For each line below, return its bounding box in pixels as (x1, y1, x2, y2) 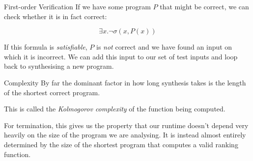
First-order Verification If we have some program (4, 1, 151, 11)
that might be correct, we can (160, 1, 249, 11)
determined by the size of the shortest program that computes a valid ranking (4, 139, 238, 149)
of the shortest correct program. (4, 87, 100, 97)
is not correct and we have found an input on (96, 42, 232, 52)
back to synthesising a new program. (4, 61, 114, 71)
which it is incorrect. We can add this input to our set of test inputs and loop (4, 51, 238, 61)
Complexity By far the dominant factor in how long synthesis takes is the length (4, 77, 246, 87)
